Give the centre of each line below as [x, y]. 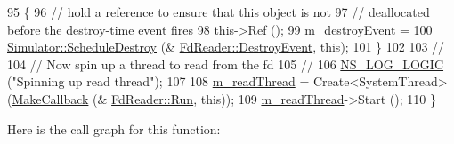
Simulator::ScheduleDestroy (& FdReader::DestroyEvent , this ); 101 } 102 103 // [226, 47]
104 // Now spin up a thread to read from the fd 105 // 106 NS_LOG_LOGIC [226, 64]
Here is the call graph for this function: [114, 128]
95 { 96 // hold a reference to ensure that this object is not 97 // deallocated [219, 12]
